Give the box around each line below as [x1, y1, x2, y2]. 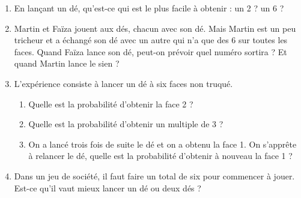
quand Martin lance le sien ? [14, 57, 120, 70]
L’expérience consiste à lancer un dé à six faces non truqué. [14, 77, 233, 89]
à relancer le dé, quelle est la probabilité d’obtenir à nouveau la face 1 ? [28, 149, 293, 162]
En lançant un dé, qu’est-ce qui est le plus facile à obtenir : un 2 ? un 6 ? [14, 2, 284, 14]
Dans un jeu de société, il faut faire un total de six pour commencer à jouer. [14, 169, 295, 182]
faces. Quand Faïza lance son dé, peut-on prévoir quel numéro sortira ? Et [14, 45, 287, 58]
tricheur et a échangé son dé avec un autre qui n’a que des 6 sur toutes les [14, 34, 288, 46]
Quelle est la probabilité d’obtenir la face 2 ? [28, 97, 193, 110]
